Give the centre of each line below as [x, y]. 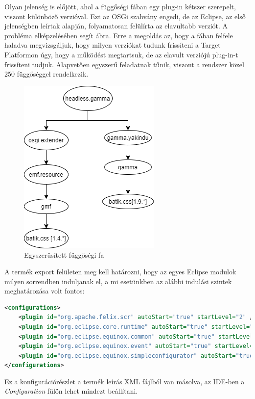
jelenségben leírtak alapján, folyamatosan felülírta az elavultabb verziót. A [116, 26]
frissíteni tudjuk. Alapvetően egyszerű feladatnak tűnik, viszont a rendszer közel [124, 64]
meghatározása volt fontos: [45, 291]
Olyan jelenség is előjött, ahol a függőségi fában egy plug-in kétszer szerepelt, [120, 6]
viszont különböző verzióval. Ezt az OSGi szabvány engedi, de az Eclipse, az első [125, 16]
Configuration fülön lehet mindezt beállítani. [71, 391]
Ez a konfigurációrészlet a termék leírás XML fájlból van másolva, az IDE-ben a [125, 381]
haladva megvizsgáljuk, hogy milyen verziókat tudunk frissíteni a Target [113, 45]
